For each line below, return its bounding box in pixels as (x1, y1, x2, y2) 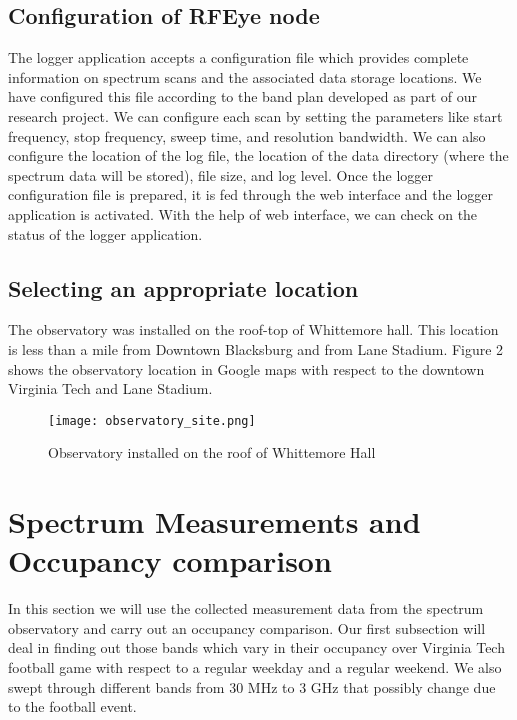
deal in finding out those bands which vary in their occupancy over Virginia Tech (8, 637, 505, 658)
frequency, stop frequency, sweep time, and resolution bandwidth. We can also (8, 125, 486, 146)
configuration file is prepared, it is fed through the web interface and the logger (8, 184, 493, 205)
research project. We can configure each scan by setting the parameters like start (8, 105, 503, 126)
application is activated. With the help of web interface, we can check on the (8, 203, 478, 224)
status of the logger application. (8, 223, 203, 244)
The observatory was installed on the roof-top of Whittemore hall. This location (8, 319, 499, 340)
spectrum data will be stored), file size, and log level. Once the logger (8, 164, 433, 185)
